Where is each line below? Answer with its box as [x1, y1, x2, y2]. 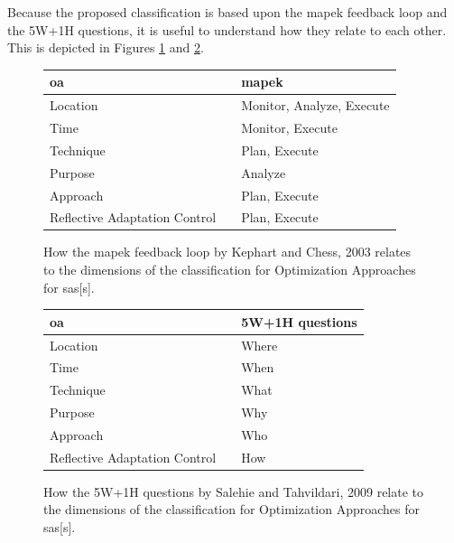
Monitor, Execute [241, 117, 338, 136]
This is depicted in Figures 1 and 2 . [7, 38, 204, 57]
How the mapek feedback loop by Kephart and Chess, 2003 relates [43, 242, 412, 261]
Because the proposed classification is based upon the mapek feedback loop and [7, 3, 448, 21]
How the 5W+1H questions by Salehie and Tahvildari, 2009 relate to [43, 482, 424, 501]
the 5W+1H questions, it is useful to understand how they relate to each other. [7, 20, 447, 39]
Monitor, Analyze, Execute [241, 96, 390, 115]
